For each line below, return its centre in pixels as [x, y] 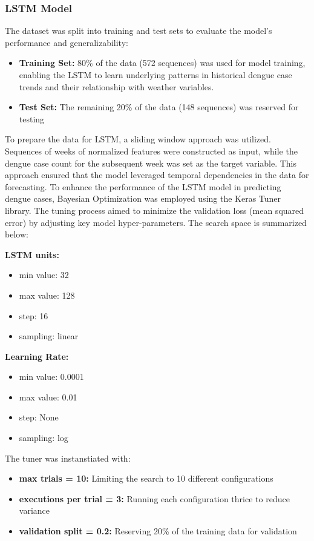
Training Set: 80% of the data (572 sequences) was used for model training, [162, 63]
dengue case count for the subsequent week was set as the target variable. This [151, 163]
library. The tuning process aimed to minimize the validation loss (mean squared [155, 210]
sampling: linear [49, 336]
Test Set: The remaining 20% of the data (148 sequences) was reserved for [159, 107]
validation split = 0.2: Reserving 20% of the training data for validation [158, 531]
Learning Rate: [37, 356]
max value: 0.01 [48, 397]
